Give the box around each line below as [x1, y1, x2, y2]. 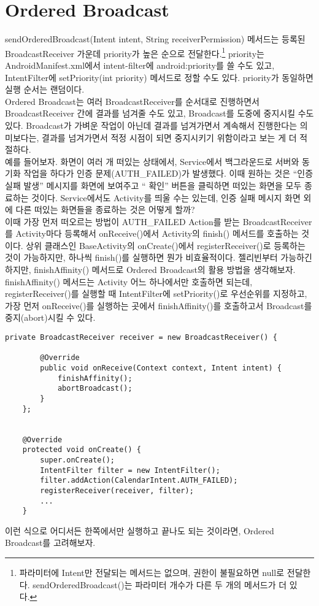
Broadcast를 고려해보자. [5, 536, 96, 549]
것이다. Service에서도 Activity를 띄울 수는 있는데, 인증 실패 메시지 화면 [31, 191, 301, 204]
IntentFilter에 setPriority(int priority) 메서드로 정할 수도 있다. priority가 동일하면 [5, 71, 313, 83]
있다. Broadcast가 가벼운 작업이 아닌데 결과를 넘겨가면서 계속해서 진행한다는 [5, 118, 298, 131]
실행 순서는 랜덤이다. [5, 83, 85, 96]
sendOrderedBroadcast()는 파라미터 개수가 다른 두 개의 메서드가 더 [33, 578, 287, 591]
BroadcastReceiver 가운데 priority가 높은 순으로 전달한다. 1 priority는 [5, 45, 264, 59]
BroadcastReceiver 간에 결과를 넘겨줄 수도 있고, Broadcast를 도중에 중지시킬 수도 [5, 107, 314, 120]
